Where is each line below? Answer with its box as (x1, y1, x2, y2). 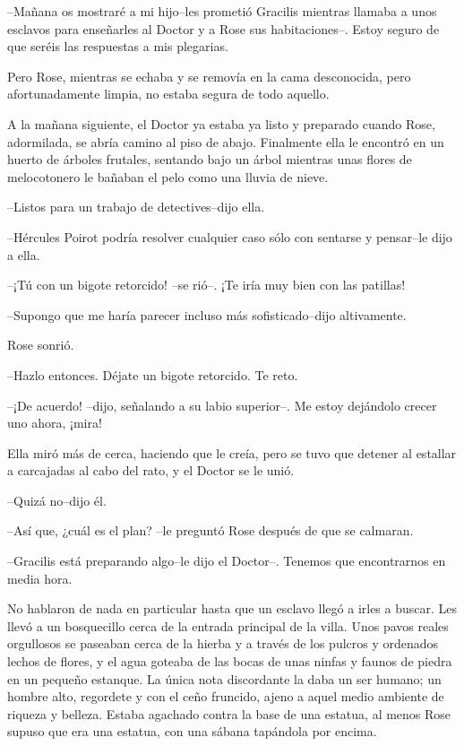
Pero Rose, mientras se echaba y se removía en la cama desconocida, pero (7, 66, 411, 85)
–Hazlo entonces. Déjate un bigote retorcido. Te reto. (7, 365, 298, 384)
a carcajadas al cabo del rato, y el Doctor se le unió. (7, 461, 295, 480)
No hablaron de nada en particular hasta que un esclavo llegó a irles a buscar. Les (7, 599, 458, 618)
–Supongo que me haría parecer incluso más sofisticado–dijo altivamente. (7, 305, 407, 324)
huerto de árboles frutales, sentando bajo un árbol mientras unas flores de (7, 150, 412, 169)
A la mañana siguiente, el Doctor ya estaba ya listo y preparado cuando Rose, (7, 114, 435, 133)
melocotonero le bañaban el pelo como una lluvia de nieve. (7, 167, 329, 186)
